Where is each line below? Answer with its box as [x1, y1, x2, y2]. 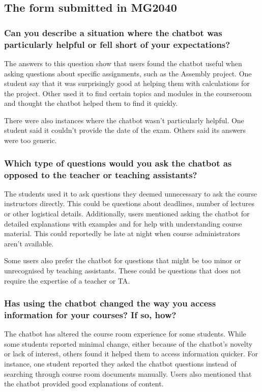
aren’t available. [4, 238, 54, 248]
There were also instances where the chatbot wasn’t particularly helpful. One [4, 115, 244, 125]
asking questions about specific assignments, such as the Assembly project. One [4, 68, 252, 78]
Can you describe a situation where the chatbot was [4, 26, 222, 39]
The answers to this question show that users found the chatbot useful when [4, 58, 242, 68]
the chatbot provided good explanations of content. [4, 378, 164, 389]
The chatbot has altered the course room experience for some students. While [4, 328, 246, 339]
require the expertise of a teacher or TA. [4, 275, 130, 286]
